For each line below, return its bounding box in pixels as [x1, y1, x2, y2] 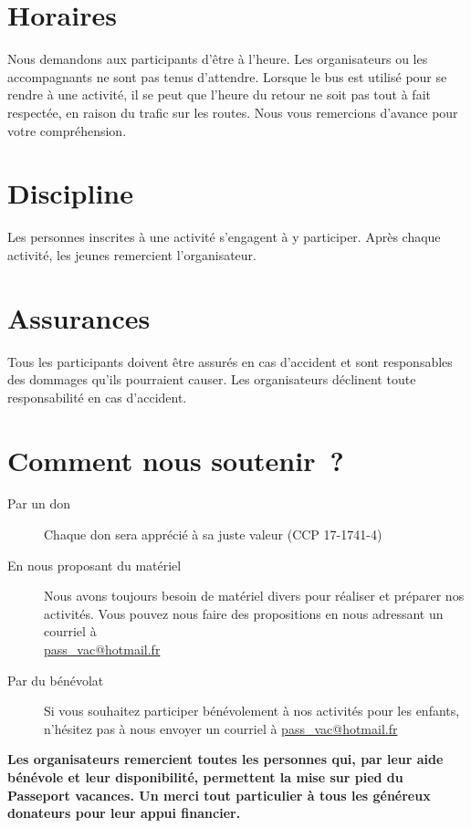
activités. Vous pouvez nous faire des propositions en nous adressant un [44, 603, 444, 623]
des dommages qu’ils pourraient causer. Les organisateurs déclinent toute [7, 370, 416, 389]
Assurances [7, 299, 151, 336]
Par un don [7, 494, 71, 513]
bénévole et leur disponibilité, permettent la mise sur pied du [7, 767, 403, 786]
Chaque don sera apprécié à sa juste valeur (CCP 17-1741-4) [44, 525, 382, 544]
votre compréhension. [7, 121, 127, 140]
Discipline [7, 174, 133, 212]
